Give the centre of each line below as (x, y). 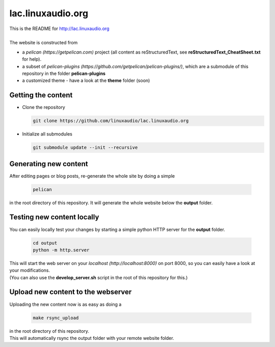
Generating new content (49, 164)
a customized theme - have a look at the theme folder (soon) (86, 81)
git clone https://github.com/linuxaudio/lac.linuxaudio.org (111, 121)
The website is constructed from (44, 43)
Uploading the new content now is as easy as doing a (65, 304)
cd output (45, 243)
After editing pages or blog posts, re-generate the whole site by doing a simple (92, 176)
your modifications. (30, 271)
